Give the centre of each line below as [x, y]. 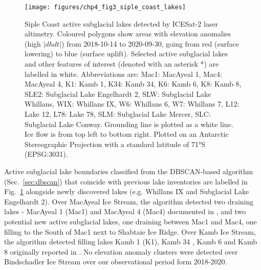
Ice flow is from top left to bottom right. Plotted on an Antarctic [127, 134]
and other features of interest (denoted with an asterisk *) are [122, 64]
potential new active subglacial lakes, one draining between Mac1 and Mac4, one [130, 221]
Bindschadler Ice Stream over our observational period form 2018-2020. [116, 262]
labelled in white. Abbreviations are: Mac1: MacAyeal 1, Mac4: [123, 74]
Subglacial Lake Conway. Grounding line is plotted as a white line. [129, 124]
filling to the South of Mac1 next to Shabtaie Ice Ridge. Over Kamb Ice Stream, [130, 231]
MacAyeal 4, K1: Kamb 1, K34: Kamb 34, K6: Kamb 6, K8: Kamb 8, [133, 84]
